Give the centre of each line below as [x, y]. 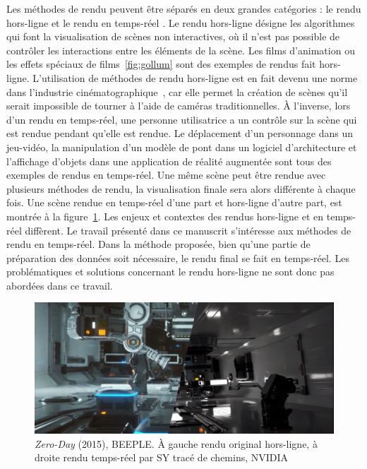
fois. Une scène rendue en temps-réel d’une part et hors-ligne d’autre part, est [174, 202]
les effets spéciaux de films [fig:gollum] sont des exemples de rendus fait [161, 64]
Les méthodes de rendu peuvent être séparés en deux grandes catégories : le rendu [184, 8]
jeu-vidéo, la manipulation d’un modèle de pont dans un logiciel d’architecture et [182, 147]
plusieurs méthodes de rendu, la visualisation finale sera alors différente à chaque [181, 188]
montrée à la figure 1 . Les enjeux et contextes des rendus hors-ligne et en [165, 216]
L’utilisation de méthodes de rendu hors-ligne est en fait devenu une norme [195, 77]
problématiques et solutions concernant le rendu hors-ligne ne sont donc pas [170, 272]
